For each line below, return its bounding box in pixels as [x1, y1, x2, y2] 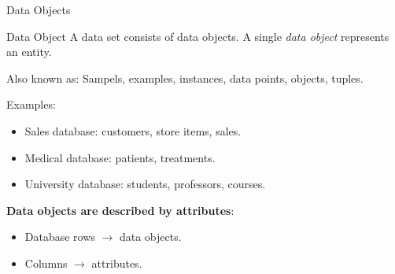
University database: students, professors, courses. [24, 176, 266, 192]
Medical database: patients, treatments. [24, 149, 216, 165]
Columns [24, 254, 68, 271]
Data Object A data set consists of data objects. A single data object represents [6, 28, 389, 44]
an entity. [6, 43, 52, 60]
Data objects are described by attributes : [6, 202, 234, 218]
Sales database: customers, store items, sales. [24, 122, 242, 139]
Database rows [24, 228, 95, 245]
